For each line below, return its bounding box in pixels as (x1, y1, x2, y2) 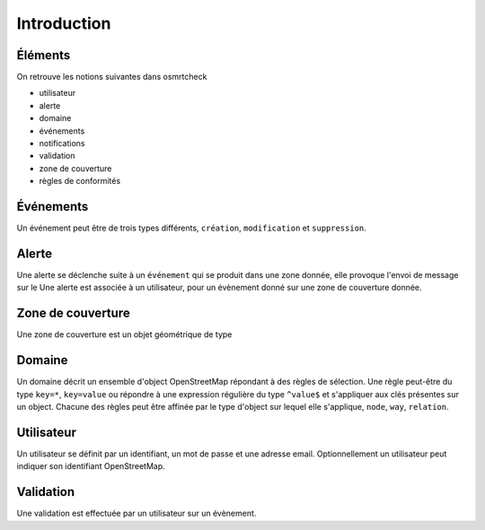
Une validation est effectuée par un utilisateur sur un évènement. (16, 508, 257, 519)
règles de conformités (39, 176, 121, 187)
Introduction (16, 13, 111, 33)
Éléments (16, 48, 71, 63)
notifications (39, 138, 85, 149)
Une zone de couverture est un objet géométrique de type (16, 329, 233, 340)
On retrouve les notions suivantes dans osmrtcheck (16, 72, 207, 83)
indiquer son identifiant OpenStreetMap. (16, 461, 165, 472)
